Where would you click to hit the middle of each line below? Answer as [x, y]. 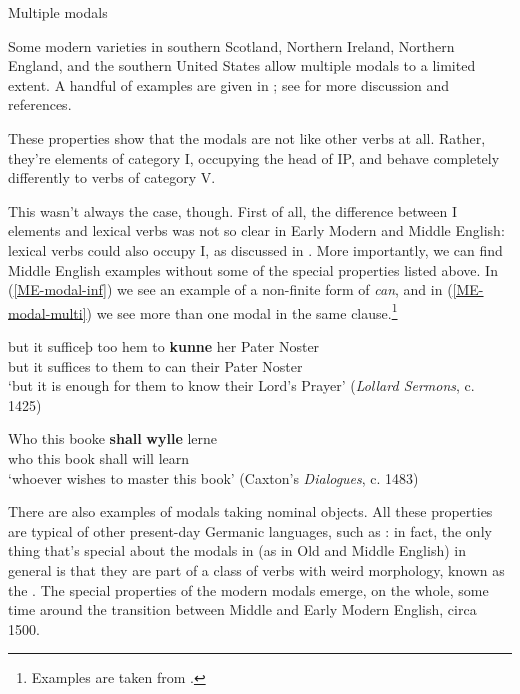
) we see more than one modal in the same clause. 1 [242, 311]
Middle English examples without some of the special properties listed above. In [253, 269]
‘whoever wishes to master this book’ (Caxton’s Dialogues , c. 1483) [213, 477]
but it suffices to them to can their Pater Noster [155, 365]
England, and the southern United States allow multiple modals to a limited [242, 65]
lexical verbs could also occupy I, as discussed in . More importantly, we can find [255, 249]
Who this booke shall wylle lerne [113, 438]
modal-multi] [47, 312]
